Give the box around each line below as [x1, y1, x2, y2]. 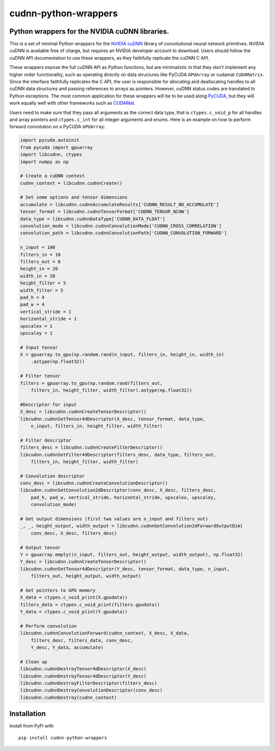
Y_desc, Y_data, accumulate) [31, 645, 104, 650]
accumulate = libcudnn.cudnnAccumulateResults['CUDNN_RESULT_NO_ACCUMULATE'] [20, 202, 219, 207]
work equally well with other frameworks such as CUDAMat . [9, 100, 136, 106]
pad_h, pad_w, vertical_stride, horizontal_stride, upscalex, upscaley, [31, 494, 216, 500]
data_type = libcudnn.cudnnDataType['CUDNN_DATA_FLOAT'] [20, 216, 166, 222]
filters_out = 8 [20, 258, 61, 264]
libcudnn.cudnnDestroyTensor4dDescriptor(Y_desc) [20, 673, 147, 679]
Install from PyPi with [9, 723, 54, 729]
